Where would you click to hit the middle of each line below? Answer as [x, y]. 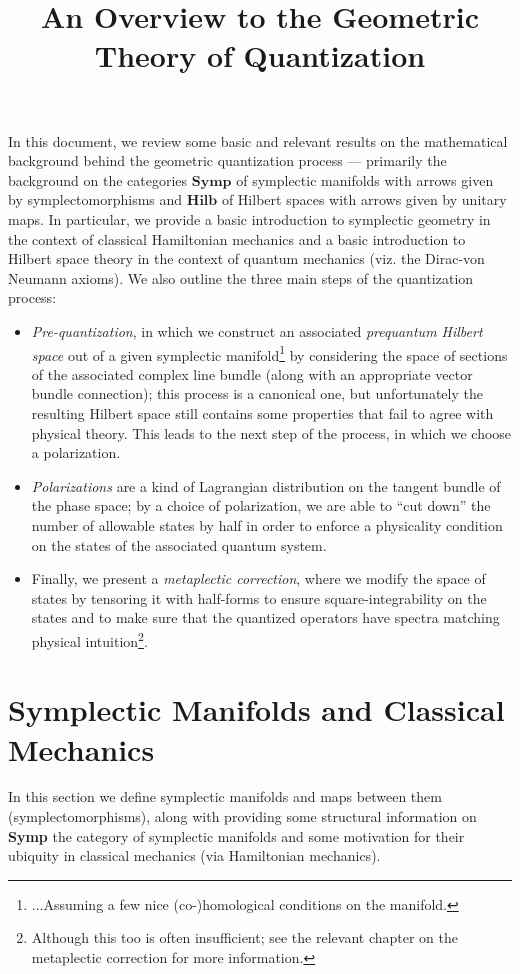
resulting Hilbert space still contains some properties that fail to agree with [262, 412]
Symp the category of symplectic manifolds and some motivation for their [236, 835]
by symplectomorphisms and [95, 199]
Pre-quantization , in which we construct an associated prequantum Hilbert [257, 330]
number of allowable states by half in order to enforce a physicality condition [267, 524]
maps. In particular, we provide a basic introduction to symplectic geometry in [249, 218]
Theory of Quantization [260, 55]
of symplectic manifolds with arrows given [365, 179]
